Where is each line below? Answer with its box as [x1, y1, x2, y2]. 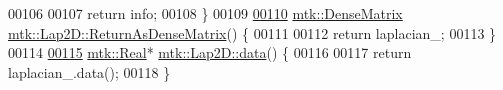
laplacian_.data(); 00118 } [8, 61, 171, 82]
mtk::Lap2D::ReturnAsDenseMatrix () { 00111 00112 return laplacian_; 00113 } [8, 22, 497, 43]
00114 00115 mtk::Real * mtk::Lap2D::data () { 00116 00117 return [8, 42, 412, 63]
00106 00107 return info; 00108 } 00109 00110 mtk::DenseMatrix [8, 3, 403, 23]
